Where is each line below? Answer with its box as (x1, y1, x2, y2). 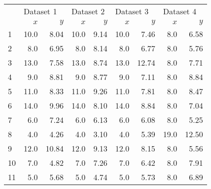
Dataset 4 (163, 5, 197, 17)
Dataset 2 (71, 5, 105, 17)
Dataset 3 (115, 5, 149, 17)
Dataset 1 (24, 5, 57, 17)
